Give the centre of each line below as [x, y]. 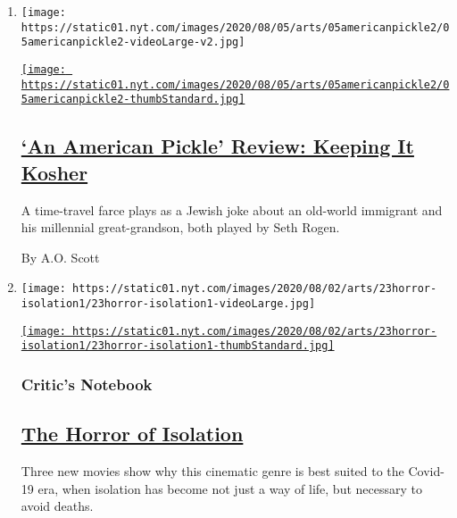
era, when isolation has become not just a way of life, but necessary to [230, 488]
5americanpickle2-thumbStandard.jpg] [133, 100]
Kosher [54, 172]
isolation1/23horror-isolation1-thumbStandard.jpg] [178, 346]
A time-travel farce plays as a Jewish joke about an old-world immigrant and [232, 209]
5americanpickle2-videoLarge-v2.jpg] [133, 42]
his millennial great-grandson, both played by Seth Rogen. [180, 227]
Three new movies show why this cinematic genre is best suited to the [212, 470]
